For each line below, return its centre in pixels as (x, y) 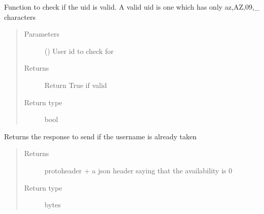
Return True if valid (76, 85)
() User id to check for (79, 51)
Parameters (42, 34)
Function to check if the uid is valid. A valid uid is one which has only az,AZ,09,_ (132, 7)
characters (20, 17)
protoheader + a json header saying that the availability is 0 (138, 170)
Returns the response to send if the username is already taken (101, 136)
